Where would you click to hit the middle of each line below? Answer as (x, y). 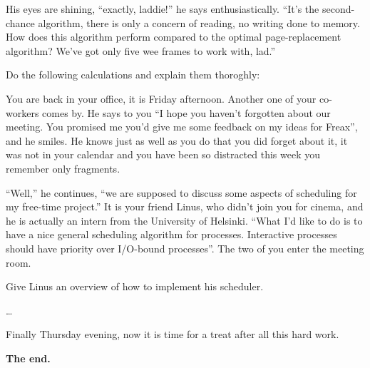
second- (338, 9)
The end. (28, 358)
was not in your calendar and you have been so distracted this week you (163, 154)
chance (20, 22)
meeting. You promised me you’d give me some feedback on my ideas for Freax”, (182, 127)
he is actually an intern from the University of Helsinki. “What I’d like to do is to (184, 220)
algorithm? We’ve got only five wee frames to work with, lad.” (141, 50)
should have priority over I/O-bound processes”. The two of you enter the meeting (185, 248)
